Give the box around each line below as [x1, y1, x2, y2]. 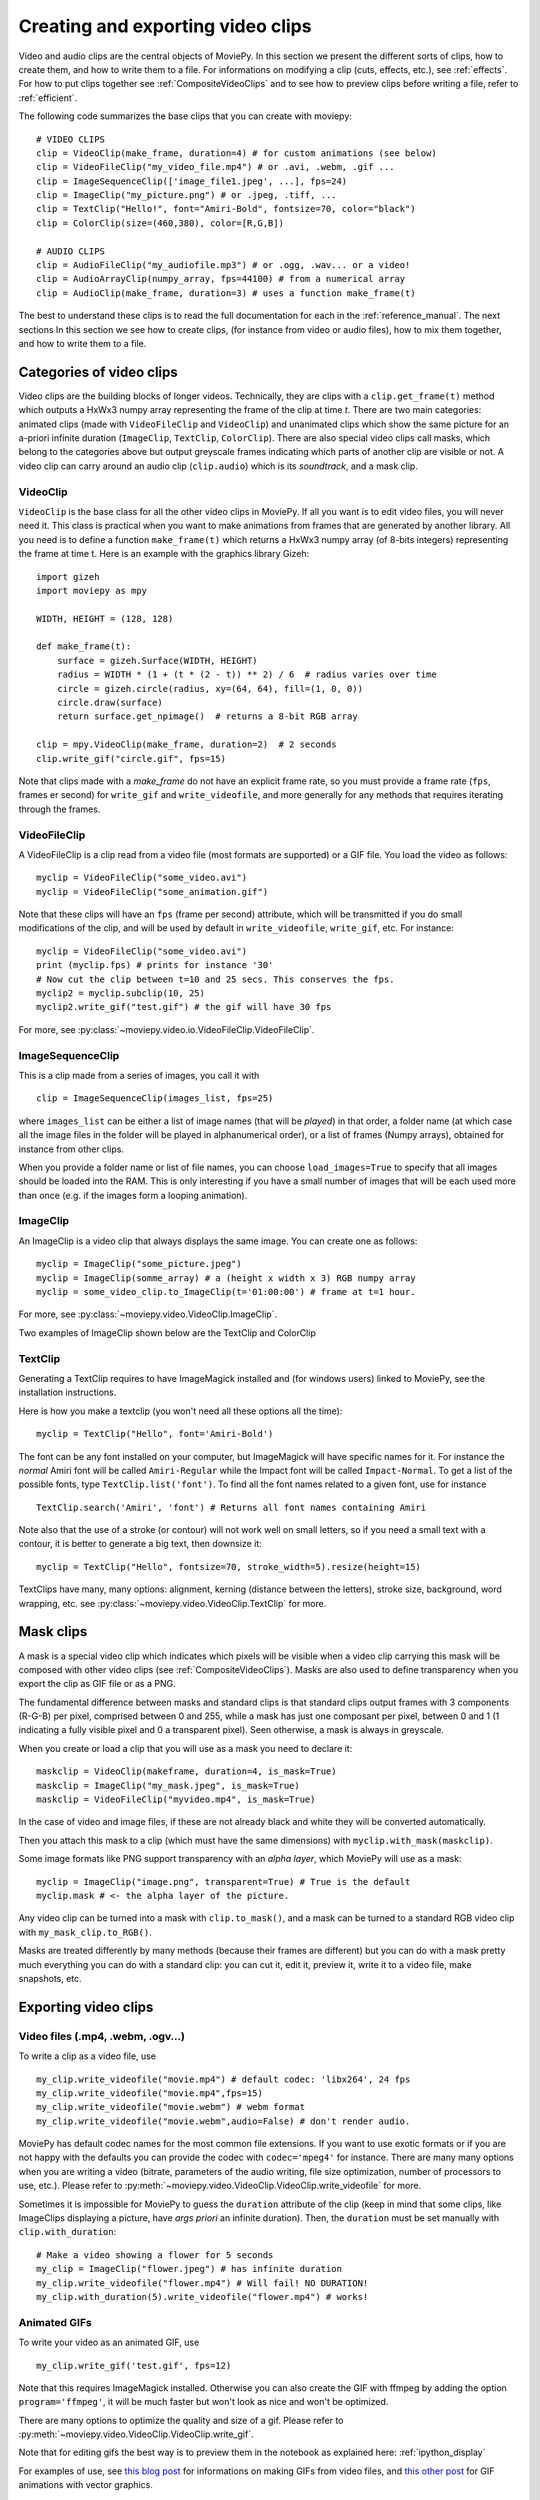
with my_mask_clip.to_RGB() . [18, 1926, 152, 1938]
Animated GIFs [18, 2315, 92, 2329]
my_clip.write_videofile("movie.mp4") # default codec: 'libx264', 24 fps [36, 2073, 411, 2085]
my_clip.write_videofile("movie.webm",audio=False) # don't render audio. [36, 2115, 411, 2127]
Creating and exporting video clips [18, 15, 312, 37]
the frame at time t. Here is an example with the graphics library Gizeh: [18, 548, 310, 560]
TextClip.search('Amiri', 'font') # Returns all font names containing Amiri [36, 1501, 427, 1513]
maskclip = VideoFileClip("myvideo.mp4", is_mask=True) [36, 1794, 316, 1805]
